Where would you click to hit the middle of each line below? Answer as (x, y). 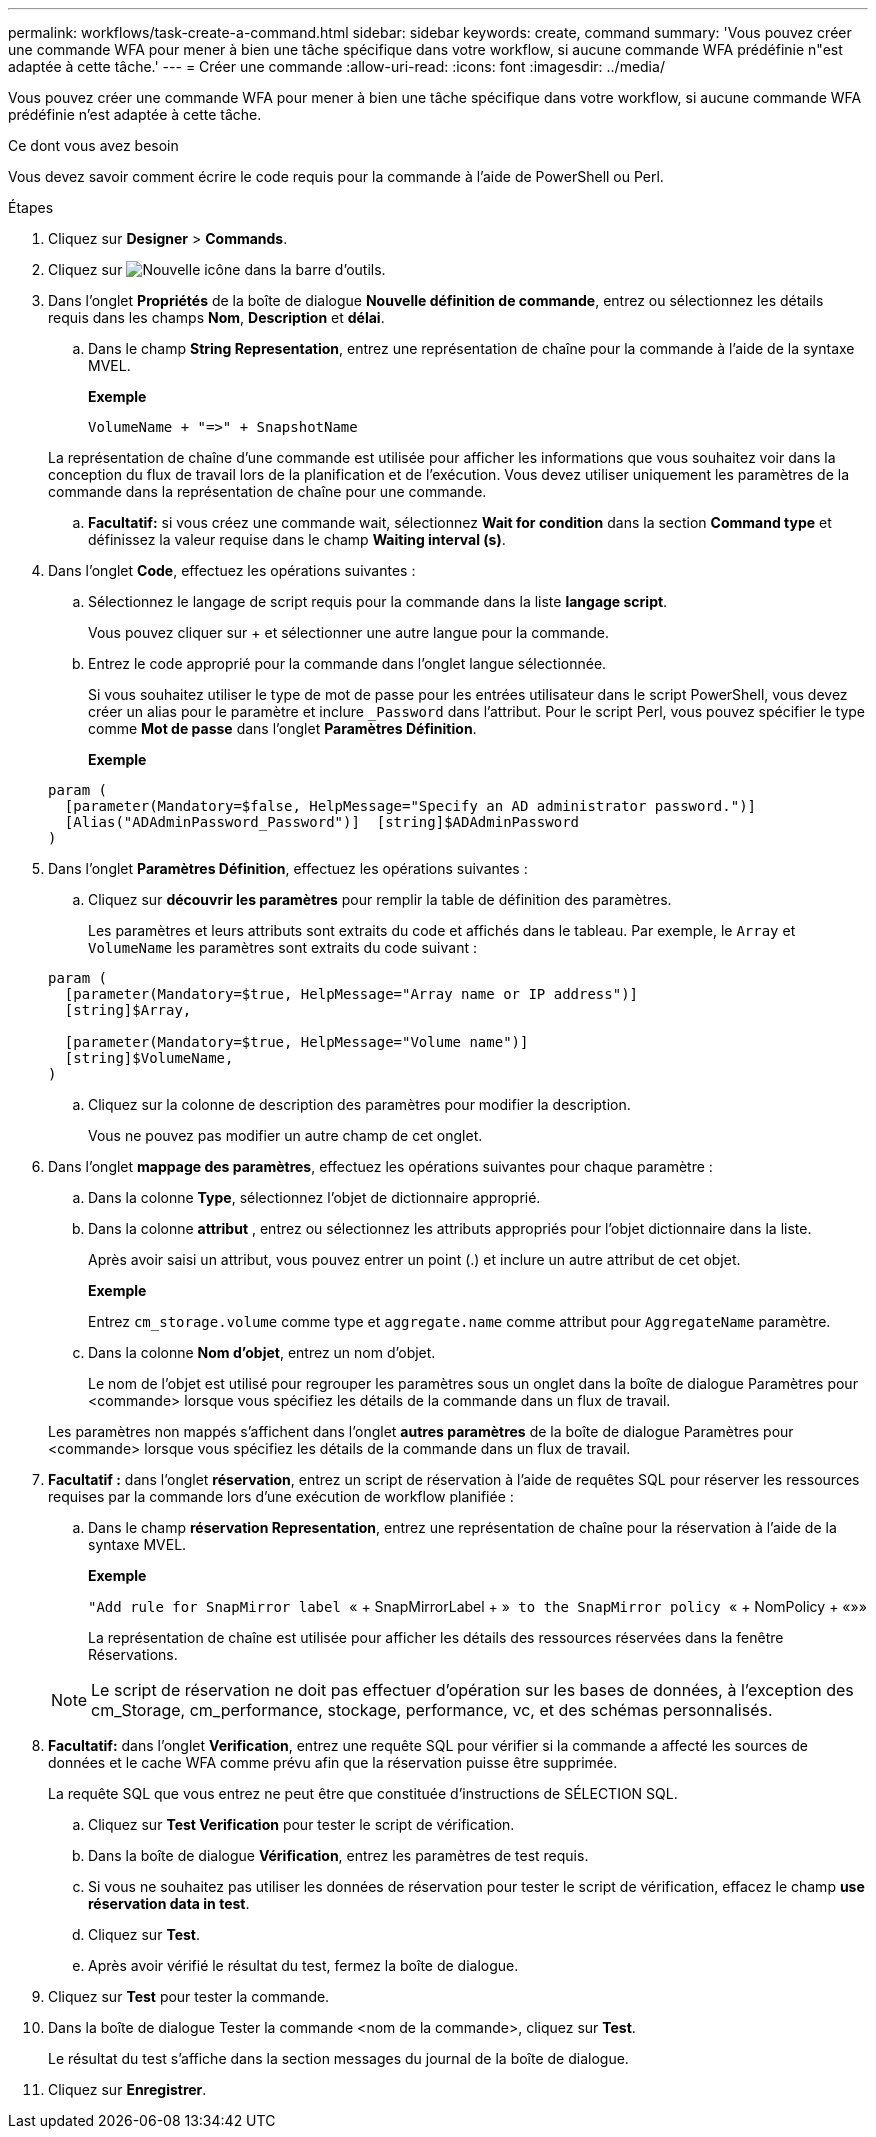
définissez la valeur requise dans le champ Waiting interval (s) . (297, 539)
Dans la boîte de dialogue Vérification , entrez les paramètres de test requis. (338, 1855)
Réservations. (133, 1654)
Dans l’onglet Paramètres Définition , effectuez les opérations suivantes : (288, 868)
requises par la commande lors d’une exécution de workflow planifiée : (281, 1496)
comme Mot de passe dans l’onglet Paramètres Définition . (282, 728)
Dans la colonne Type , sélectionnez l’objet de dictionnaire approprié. (314, 1197)
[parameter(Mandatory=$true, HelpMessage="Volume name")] (296, 1042)
